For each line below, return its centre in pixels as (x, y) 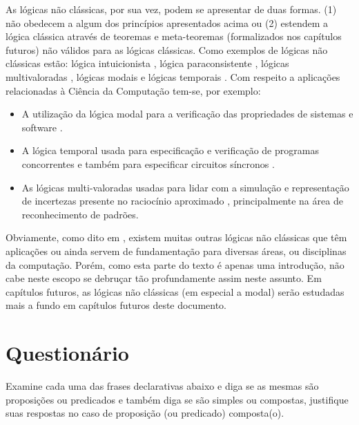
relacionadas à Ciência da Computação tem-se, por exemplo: (133, 90)
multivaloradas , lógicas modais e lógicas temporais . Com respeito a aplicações (173, 76)
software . (42, 127)
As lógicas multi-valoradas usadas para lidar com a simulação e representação (185, 187)
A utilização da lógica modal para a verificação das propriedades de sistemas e (187, 114)
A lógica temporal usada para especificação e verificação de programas (170, 150)
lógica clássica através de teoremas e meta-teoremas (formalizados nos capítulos (174, 36)
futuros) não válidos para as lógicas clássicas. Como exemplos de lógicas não (167, 49)
